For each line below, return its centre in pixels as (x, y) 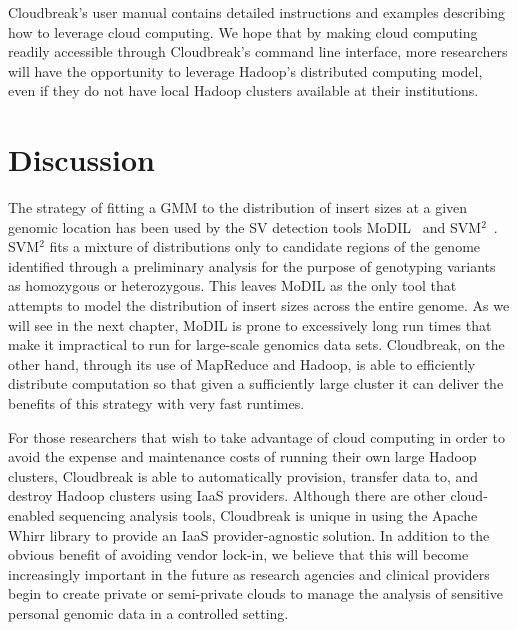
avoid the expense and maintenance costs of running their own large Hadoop (242, 456)
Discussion (81, 159)
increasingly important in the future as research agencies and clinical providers (249, 573)
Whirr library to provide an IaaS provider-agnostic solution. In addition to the (249, 534)
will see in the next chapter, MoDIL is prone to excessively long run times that (250, 324)
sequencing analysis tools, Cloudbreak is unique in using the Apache (268, 515)
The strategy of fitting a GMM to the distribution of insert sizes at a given (238, 207)
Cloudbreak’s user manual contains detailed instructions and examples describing (256, 12)
